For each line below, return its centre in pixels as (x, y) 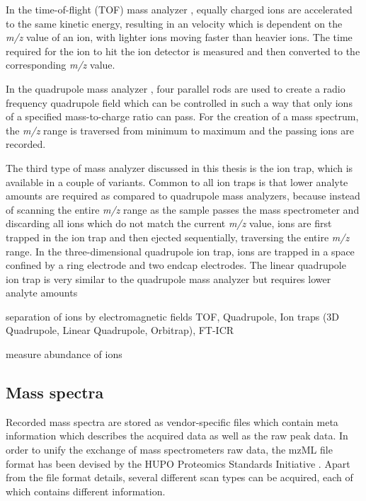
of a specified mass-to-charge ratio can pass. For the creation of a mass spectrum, (182, 116)
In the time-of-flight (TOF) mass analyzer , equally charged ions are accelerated (179, 9)
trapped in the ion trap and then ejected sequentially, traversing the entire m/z (178, 237)
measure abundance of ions (64, 354)
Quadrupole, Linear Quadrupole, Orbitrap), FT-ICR (120, 330)
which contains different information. (86, 491)
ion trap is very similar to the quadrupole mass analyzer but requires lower (168, 278)
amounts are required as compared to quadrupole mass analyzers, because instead (183, 196)
